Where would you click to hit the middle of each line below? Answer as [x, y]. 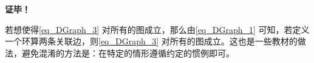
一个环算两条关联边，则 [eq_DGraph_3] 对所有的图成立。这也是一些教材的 [151, 41]
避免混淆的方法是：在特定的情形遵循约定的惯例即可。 [128, 52]
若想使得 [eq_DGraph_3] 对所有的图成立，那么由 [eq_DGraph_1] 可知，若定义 [157, 29]
